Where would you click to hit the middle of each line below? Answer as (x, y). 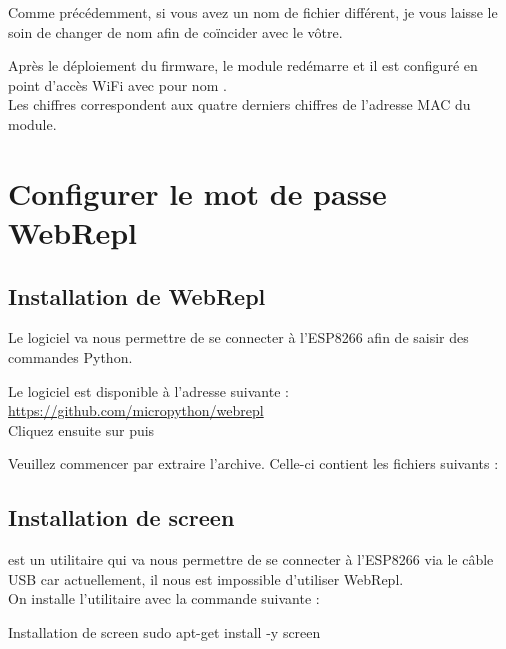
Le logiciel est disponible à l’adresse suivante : (148, 390)
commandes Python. (70, 356)
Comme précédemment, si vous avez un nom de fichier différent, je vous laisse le (253, 12)
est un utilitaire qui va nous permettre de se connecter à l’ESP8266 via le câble (251, 559)
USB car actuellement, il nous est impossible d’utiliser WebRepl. (206, 578)
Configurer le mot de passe (197, 192)
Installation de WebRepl (137, 295)
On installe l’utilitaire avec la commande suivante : (164, 598)
